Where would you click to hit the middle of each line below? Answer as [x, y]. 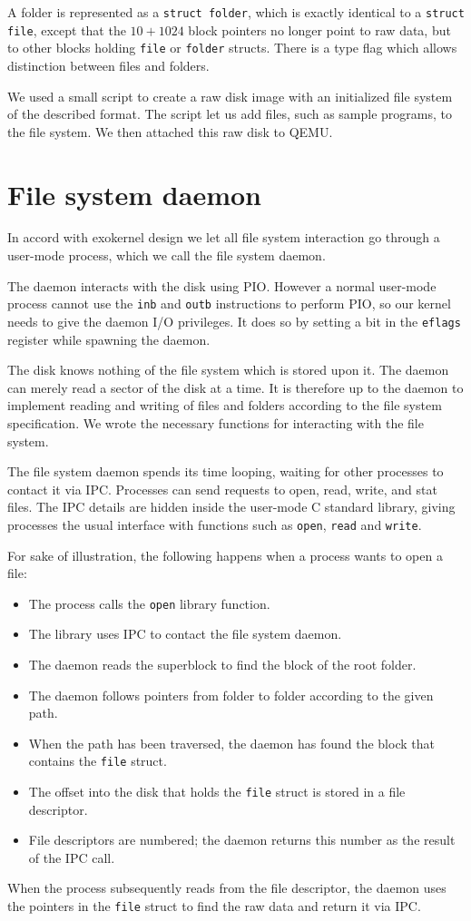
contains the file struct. [98, 761]
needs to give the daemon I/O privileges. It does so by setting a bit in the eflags [234, 321]
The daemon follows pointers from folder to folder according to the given [231, 695]
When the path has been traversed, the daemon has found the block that [231, 743]
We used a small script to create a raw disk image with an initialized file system [230, 96]
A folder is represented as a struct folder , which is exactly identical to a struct [236, 12]
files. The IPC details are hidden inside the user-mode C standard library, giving [231, 507]
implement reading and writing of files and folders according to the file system [225, 405]
